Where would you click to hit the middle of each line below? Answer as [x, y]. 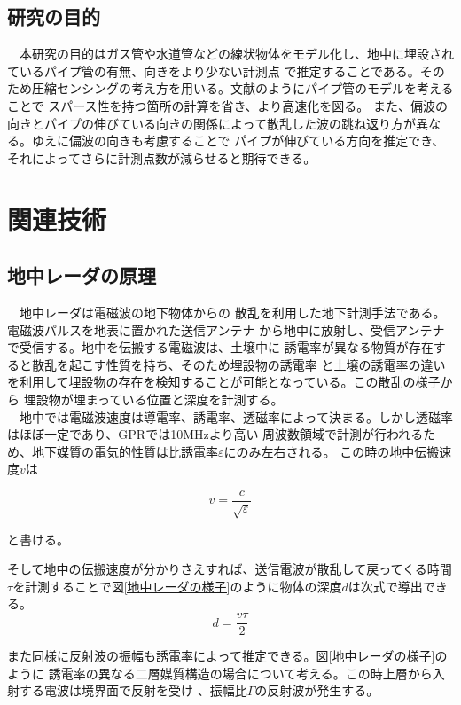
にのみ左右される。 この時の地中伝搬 [332, 451]
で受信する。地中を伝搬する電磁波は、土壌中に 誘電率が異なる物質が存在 [220, 347]
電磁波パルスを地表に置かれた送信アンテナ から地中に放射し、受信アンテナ [226, 329]
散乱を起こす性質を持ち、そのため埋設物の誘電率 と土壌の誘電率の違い [238, 364]
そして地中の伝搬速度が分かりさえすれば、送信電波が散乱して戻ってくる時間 [230, 569]
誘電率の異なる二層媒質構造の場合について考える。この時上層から [240, 673]
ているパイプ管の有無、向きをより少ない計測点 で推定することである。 [214, 70]
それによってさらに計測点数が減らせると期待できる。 [162, 157]
